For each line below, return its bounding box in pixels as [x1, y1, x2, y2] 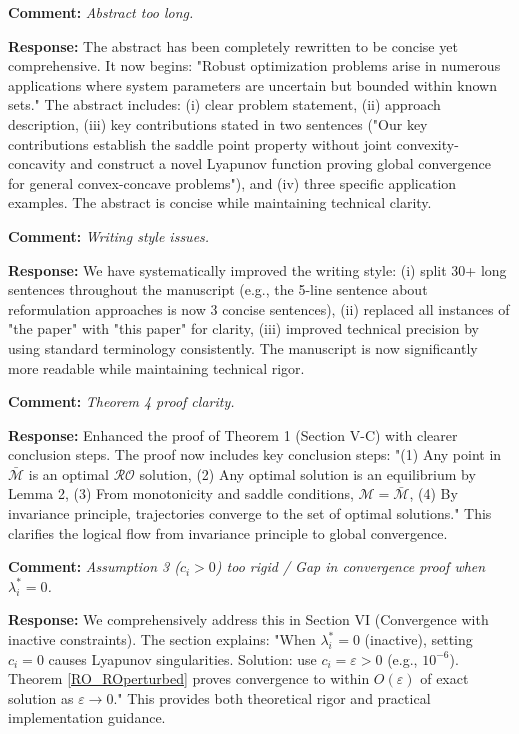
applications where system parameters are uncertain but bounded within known [8, 74, 497, 95]
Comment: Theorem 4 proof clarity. [8, 391, 235, 412]
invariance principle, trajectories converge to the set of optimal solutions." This [8, 503, 492, 524]
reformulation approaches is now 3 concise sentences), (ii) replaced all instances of [8, 298, 510, 319]
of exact [420, 668, 469, 689]
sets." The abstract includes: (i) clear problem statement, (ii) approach [8, 94, 441, 115]
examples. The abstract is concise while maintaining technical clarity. [8, 192, 432, 213]
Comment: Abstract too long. [8, 2, 194, 22]
